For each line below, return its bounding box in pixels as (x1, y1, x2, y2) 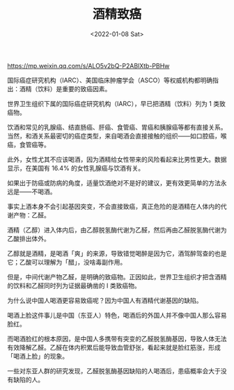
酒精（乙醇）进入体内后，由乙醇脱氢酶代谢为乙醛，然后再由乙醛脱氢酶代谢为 (7, 226, 227, 234)
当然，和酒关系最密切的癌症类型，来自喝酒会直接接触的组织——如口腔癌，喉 (7, 132, 227, 140)
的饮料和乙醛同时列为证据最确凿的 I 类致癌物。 (7, 281, 141, 290)
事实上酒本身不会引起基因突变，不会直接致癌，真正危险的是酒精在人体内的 (7, 202, 221, 210)
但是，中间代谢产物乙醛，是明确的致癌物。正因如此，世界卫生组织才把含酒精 (7, 272, 227, 281)
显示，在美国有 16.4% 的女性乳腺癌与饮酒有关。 (7, 164, 145, 172)
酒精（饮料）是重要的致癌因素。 (19, 84, 111, 93)
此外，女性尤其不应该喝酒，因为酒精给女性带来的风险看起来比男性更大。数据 (7, 155, 227, 164)
